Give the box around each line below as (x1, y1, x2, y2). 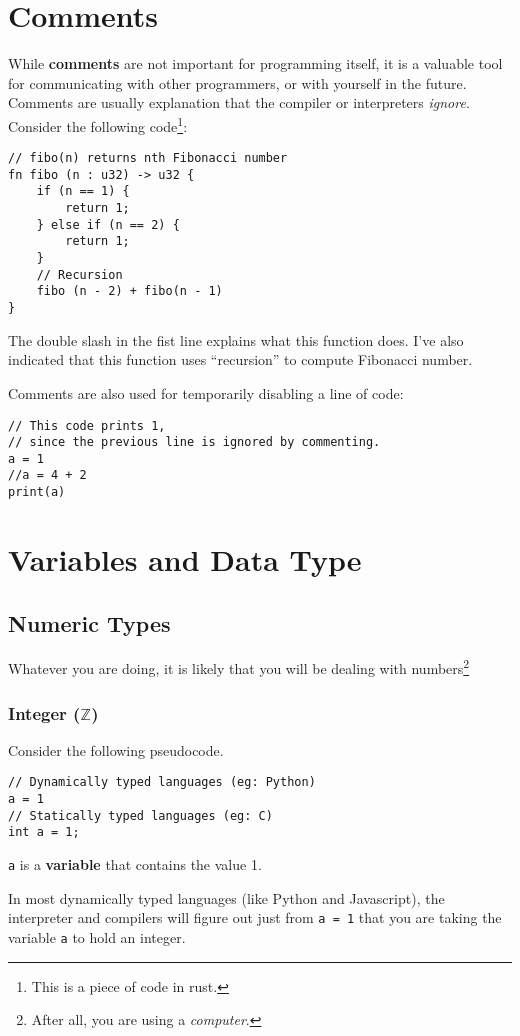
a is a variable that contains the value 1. (8, 854, 262, 875)
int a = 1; (8, 825, 80, 840)
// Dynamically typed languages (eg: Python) (8, 775, 316, 790)
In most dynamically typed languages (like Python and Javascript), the (8, 887, 445, 908)
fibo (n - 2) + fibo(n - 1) (36, 284, 223, 299)
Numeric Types (8, 607, 171, 638)
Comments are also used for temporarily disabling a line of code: (8, 382, 404, 403)
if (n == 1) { (36, 184, 130, 199)
